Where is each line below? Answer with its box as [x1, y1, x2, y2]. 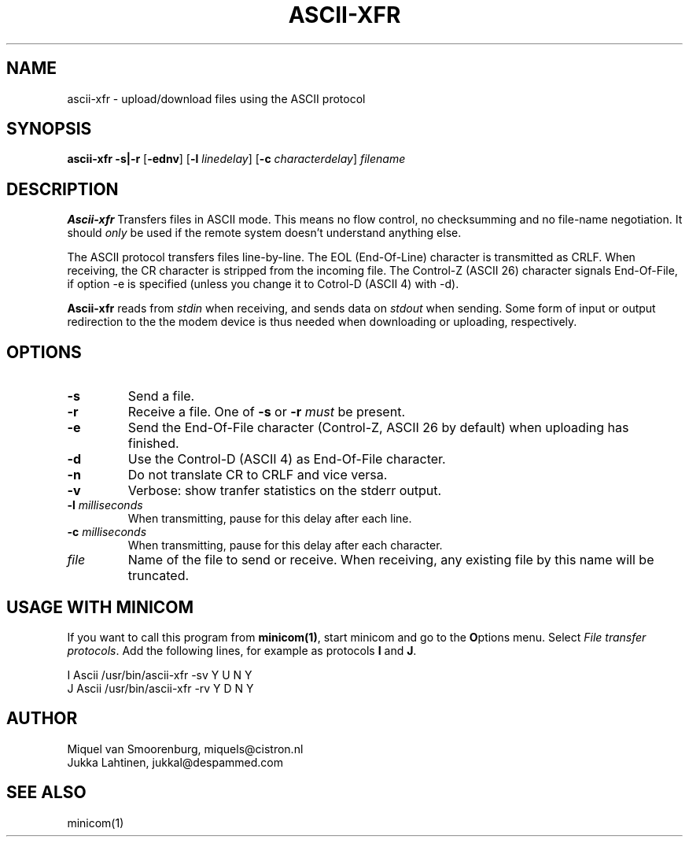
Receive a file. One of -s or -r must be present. [127, 404, 405, 420]
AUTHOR [6, 708, 78, 729]
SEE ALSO [6, 782, 87, 803]
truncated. [127, 568, 190, 584]
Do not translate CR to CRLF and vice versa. [127, 467, 388, 483]
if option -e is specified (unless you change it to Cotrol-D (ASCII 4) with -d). [67, 277, 459, 291]
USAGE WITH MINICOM [6, 597, 194, 617]
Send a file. [127, 388, 195, 405]
